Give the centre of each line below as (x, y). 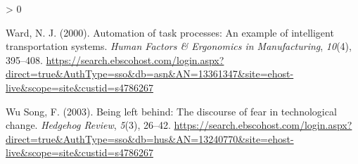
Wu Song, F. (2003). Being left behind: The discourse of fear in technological (171, 111)
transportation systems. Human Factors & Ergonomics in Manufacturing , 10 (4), (179, 46)
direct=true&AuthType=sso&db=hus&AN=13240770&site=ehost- (150, 138)
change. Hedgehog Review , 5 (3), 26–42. (88, 125)
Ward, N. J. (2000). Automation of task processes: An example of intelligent (170, 32)
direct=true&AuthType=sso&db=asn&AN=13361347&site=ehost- (150, 74)
